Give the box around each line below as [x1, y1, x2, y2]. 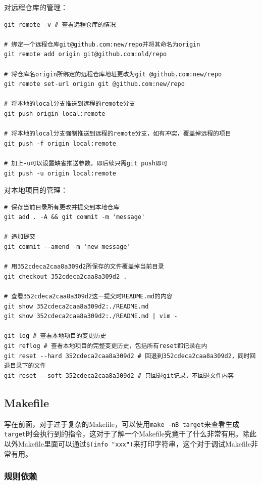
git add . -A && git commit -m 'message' [4, 213, 145, 221]
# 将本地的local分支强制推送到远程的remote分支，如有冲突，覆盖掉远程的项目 [4, 130, 231, 138]
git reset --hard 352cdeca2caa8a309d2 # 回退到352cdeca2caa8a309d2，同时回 [4, 352, 256, 360]
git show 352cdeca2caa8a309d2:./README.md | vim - [4, 313, 178, 320]
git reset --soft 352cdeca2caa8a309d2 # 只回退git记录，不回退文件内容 [4, 372, 234, 379]
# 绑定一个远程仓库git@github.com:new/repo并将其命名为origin [4, 40, 200, 48]
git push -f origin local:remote [4, 140, 116, 147]
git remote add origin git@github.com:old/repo [4, 51, 167, 58]
